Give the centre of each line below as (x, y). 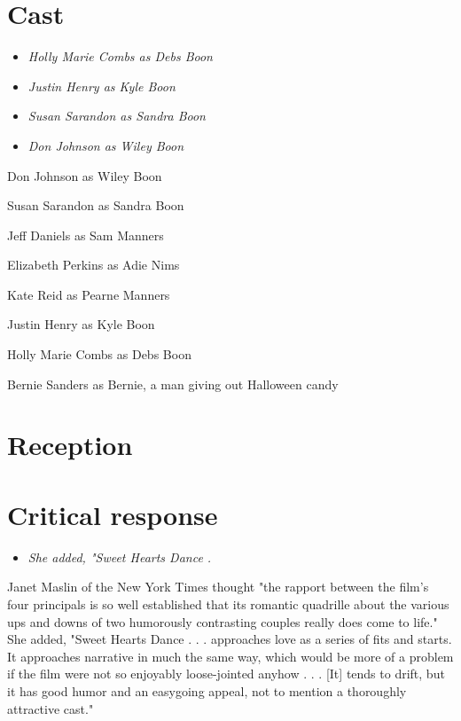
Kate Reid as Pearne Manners (89, 294)
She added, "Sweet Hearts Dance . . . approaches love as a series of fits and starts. (230, 639)
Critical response (113, 514)
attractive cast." (51, 708)
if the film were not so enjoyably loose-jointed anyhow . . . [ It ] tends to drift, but (226, 674)
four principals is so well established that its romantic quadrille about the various (228, 603)
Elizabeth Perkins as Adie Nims (94, 265)
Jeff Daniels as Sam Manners (86, 235)
